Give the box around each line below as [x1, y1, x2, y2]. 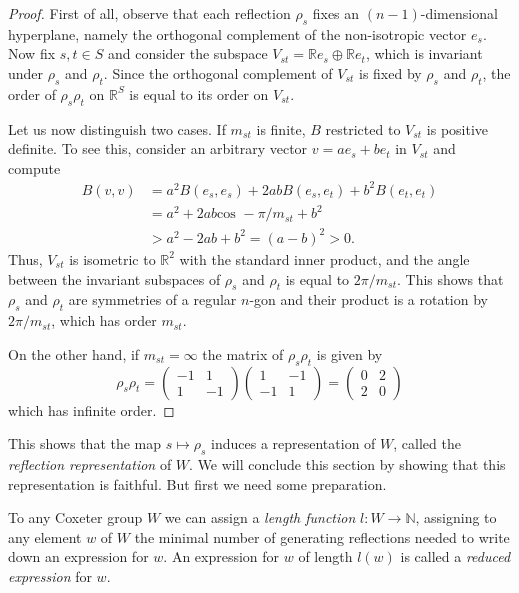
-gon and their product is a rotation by [249, 289, 488, 310]
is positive [426, 118, 489, 139]
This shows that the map [8, 433, 162, 454]
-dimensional [420, 3, 498, 23]
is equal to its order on [129, 83, 269, 104]
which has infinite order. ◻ [8, 399, 175, 420]
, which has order [51, 310, 157, 331]
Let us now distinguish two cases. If [8, 118, 226, 139]
